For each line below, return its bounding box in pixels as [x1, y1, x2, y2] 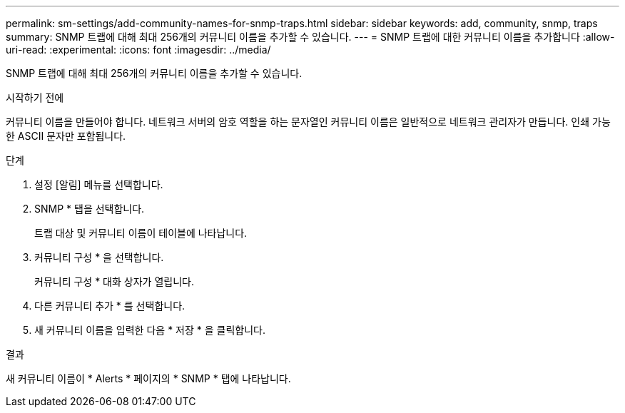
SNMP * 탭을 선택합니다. [34, 203, 145, 215]
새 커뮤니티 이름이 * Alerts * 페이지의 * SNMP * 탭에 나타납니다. [6, 372, 291, 384]
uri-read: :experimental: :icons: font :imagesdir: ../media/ [6, 44, 271, 56]
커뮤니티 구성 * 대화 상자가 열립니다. [34, 275, 194, 287]
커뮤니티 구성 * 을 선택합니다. [34, 251, 164, 263]
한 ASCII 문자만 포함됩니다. [6, 130, 126, 142]
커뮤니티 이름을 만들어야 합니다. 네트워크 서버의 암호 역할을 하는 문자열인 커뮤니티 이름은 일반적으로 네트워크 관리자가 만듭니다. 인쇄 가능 [6, 116, 611, 128]
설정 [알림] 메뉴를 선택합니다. [34, 178, 163, 190]
